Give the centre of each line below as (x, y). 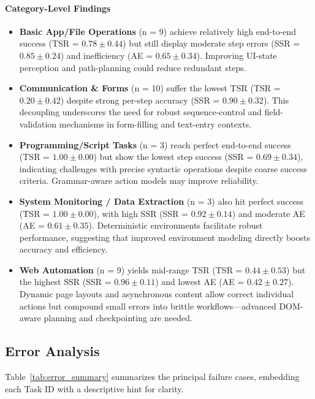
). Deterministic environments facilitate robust (176, 225)
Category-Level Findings (58, 8)
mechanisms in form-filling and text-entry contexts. (155, 123)
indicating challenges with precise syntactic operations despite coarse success (163, 168)
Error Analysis (52, 351)
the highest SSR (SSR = (65, 282)
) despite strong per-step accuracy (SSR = (140, 100)
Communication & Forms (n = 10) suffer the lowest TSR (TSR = (150, 88)
